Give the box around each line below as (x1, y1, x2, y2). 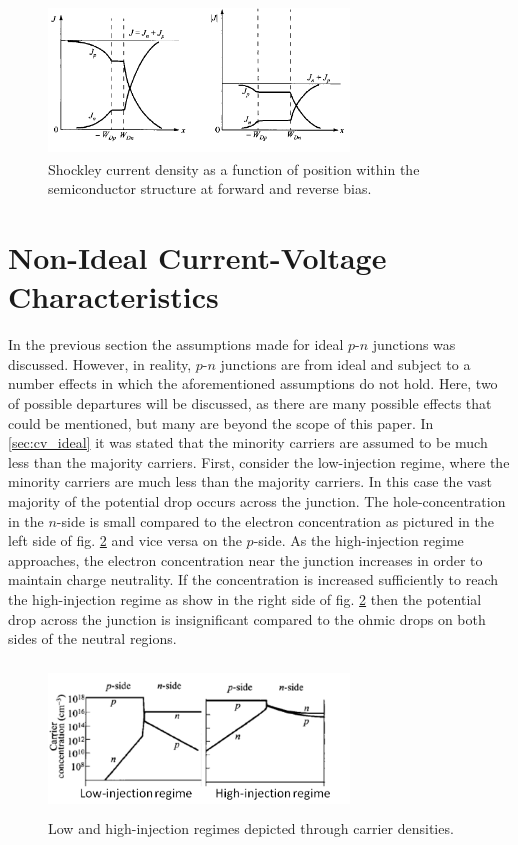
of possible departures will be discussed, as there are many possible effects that (8, 393, 492, 414)
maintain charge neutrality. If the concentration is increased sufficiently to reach (8, 569, 499, 590)
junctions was (372, 334, 456, 355)
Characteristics (8, 276, 219, 317)
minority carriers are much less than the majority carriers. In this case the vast (8, 471, 492, 492)
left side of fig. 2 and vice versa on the (8, 530, 242, 551)
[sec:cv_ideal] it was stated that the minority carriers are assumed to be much (8, 432, 488, 453)
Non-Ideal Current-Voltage (8, 237, 387, 278)
